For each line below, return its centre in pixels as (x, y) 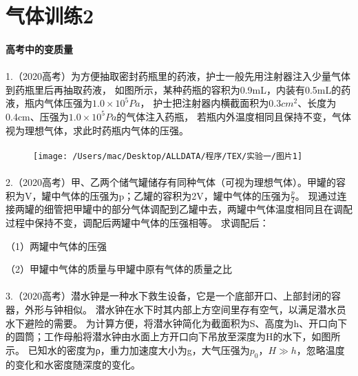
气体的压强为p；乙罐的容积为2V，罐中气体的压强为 (176, 195)
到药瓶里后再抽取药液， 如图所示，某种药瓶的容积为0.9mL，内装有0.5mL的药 (178, 89)
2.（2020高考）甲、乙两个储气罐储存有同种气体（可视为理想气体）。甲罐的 (171, 181)
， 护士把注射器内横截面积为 (204, 103)
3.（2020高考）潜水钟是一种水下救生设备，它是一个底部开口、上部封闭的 (168, 296)
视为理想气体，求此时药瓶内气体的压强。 (97, 130)
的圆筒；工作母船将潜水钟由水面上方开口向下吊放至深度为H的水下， (159, 336)
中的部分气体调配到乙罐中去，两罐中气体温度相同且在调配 (222, 209)
